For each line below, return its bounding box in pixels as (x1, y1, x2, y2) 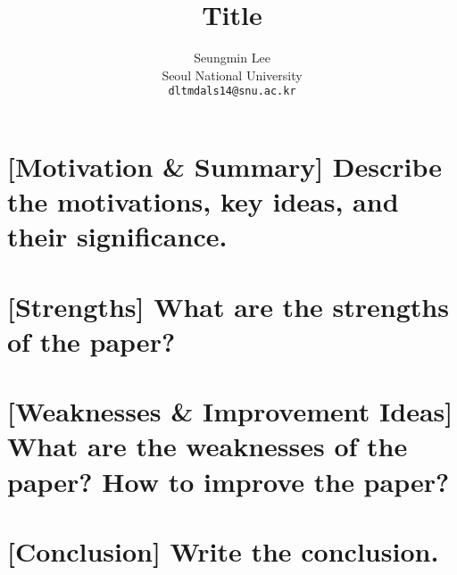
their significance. (7, 218, 228, 254)
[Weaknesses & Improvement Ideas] (7, 393, 453, 429)
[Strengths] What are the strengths (7, 287, 449, 324)
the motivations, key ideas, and (7, 183, 399, 220)
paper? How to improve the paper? (7, 462, 450, 499)
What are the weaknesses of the (7, 428, 408, 464)
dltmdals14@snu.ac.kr (168, 85, 296, 98)
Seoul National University (162, 65, 303, 84)
